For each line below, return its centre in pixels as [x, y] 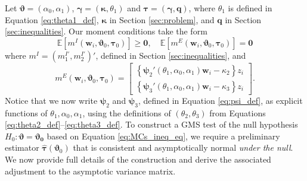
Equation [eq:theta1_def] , [52, 19]
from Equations [238, 112]
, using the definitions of [127, 112]
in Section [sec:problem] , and [162, 19]
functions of [26, 112]
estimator [22, 147]
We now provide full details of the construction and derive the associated [138, 159]
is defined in [250, 8]
